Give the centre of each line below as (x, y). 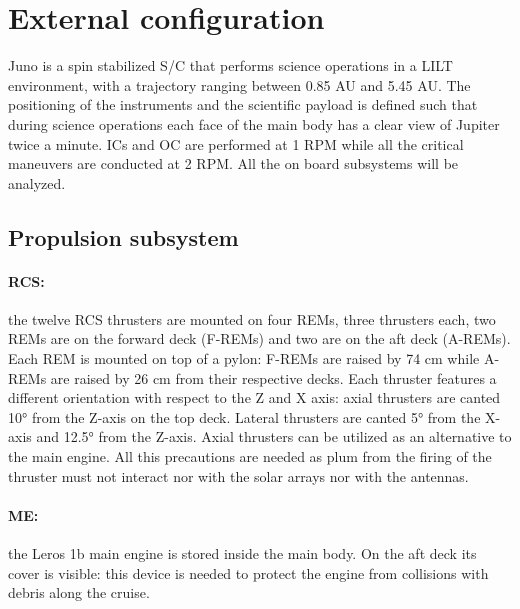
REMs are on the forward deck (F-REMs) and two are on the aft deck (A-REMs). (259, 338)
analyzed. (37, 182)
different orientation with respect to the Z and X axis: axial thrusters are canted (254, 397)
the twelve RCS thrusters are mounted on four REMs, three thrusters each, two (252, 318)
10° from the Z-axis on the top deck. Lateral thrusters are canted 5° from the (244, 416)
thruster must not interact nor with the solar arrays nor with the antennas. (238, 475)
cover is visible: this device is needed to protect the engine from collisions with (248, 572)
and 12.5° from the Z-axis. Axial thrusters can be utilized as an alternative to (274, 436)
